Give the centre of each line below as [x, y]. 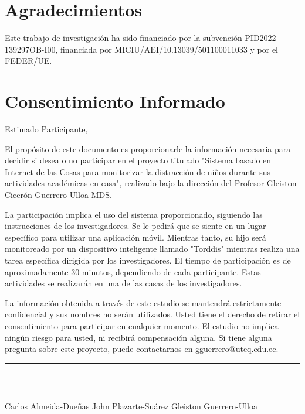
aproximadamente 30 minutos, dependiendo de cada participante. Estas [133, 271]
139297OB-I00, [31, 49]
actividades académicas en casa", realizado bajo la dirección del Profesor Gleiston [151, 183]
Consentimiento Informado [115, 101]
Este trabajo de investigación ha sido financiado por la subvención [123, 38]
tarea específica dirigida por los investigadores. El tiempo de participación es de [148, 260]
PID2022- [262, 38]
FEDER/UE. [28, 61]
